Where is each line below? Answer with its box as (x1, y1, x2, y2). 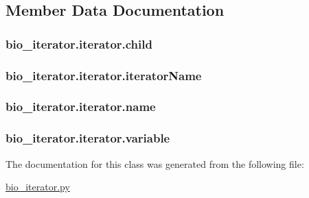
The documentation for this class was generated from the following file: (5, 156, 304, 171)
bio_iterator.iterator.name (5, 98, 156, 115)
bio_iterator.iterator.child (5, 35, 152, 52)
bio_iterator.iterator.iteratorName (5, 66, 202, 84)
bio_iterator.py (5, 180, 70, 194)
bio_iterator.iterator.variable (5, 129, 170, 147)
